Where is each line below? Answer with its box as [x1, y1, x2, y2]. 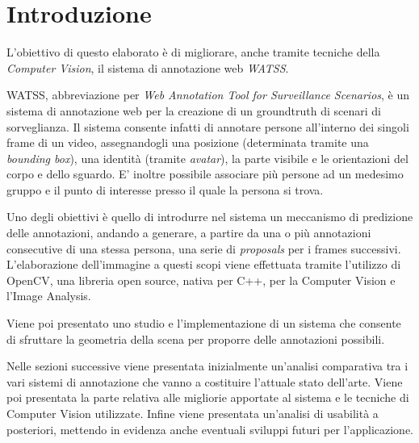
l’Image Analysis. [6, 287, 91, 304]
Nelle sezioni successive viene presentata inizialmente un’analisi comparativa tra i [6, 357, 409, 374]
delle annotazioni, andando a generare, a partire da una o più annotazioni [6, 224, 371, 241]
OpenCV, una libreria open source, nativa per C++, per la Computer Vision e [6, 271, 396, 288]
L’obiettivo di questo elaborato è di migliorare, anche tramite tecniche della [6, 44, 380, 61]
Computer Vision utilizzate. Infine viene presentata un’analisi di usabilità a [6, 405, 379, 421]
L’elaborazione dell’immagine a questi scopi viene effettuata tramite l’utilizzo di [6, 256, 401, 273]
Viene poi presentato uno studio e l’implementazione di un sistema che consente [6, 315, 401, 332]
